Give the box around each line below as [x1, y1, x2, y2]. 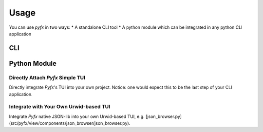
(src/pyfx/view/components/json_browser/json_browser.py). [9, 120, 131, 126]
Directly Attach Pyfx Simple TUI [9, 74, 85, 81]
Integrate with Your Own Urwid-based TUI [9, 103, 111, 110]
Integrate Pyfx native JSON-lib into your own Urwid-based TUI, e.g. [9, 113, 145, 119]
